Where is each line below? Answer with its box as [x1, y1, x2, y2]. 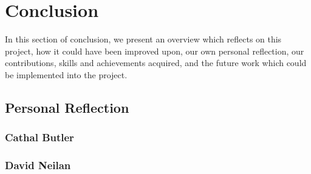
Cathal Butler [5, 130, 74, 145]
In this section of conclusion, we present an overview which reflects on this [5, 33, 282, 45]
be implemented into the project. [5, 68, 128, 81]
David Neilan [5, 158, 71, 173]
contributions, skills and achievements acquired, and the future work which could [5, 56, 307, 69]
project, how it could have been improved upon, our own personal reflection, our [5, 44, 304, 57]
